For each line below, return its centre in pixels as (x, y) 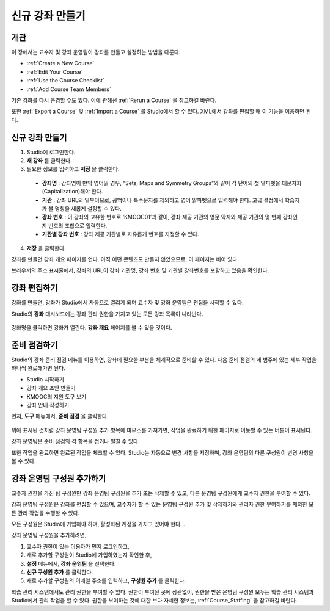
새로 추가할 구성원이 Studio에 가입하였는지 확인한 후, (89, 555)
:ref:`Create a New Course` (61, 63)
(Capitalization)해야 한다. (72, 192)
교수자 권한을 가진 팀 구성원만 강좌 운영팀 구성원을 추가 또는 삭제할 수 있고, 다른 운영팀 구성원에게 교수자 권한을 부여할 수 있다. (161, 493)
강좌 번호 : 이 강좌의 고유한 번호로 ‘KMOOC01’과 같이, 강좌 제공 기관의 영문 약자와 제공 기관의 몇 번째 (162, 217)
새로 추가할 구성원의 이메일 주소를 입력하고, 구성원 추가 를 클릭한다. (106, 580)
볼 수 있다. (24, 461)
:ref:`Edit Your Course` (55, 72)
